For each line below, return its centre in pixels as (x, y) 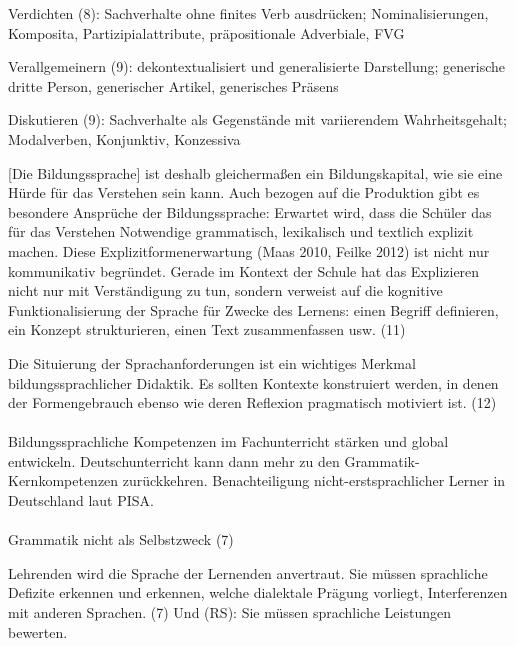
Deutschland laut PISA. (81, 500)
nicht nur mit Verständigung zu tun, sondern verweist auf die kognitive (225, 290)
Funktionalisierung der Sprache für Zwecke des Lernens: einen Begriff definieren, (253, 309)
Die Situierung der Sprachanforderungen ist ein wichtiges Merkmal (212, 362)
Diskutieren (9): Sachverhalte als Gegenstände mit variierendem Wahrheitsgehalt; (257, 119)
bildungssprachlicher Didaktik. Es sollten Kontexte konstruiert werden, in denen (253, 382)
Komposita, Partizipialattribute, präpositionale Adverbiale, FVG (206, 32)
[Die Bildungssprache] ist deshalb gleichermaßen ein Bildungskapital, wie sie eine (255, 172)
